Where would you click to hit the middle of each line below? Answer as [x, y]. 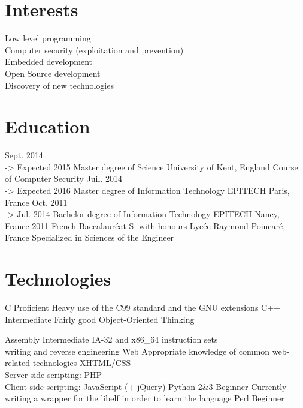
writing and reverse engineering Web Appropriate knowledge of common [137, 351]
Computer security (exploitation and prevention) [94, 49]
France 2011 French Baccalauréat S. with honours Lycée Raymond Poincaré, [145, 225]
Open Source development [53, 73]
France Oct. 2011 [36, 202]
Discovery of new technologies [59, 85]
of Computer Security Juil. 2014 [63, 178]
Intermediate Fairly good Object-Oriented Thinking [100, 319]
